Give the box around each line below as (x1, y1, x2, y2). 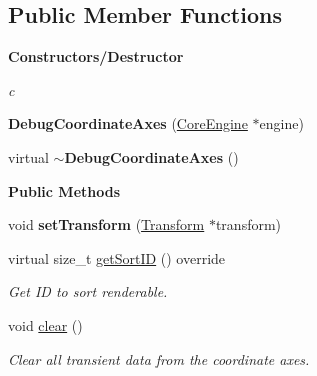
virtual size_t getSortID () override (8, 247, 226, 268)
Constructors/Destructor (8, 46, 184, 67)
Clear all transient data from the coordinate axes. (8, 348, 310, 369)
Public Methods (8, 180, 121, 201)
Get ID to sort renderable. (8, 281, 168, 302)
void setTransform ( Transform (8, 214, 205, 235)
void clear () (8, 314, 83, 335)
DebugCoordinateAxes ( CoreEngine (8, 113, 248, 134)
